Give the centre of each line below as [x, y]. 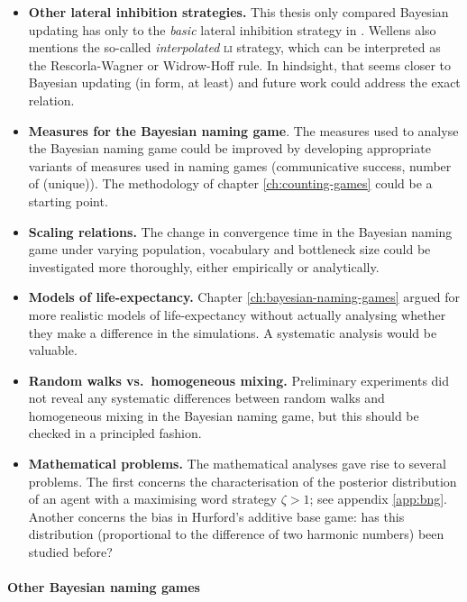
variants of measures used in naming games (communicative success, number [240, 165]
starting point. [68, 201]
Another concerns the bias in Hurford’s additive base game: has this [216, 516]
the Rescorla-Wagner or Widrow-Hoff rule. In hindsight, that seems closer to [240, 64]
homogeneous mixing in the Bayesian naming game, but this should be [224, 415]
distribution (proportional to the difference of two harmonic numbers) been [236, 534]
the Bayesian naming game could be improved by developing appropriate [229, 148]
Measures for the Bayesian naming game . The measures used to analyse [243, 130]
